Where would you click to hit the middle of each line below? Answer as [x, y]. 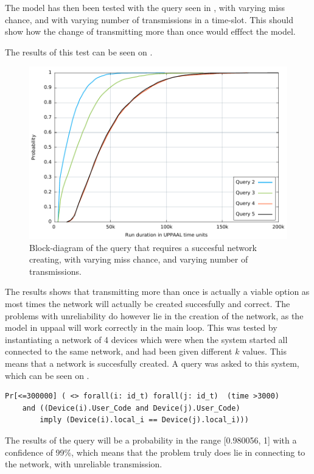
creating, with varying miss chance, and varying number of [139, 259]
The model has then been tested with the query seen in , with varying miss [145, 7]
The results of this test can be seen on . [79, 51]
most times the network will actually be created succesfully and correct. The [148, 303]
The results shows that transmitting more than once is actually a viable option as [157, 292]
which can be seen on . [47, 375]
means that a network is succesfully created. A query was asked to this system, [152, 363]
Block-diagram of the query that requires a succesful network [143, 247]
